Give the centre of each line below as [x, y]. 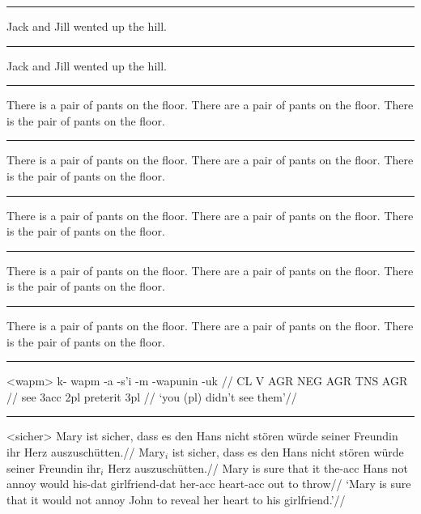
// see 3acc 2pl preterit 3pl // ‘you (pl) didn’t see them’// [152, 396]
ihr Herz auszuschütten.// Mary [86, 451]
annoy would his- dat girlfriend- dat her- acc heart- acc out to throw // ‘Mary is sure [209, 484]
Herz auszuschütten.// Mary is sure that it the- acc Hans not [258, 467]
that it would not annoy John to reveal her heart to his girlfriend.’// [176, 499]
